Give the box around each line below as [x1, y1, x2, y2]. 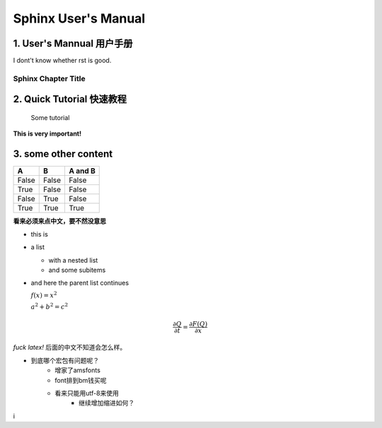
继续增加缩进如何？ [79, 399, 134, 408]
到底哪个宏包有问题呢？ [30, 356, 99, 364]
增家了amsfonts [54, 366, 100, 374]
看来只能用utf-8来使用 [54, 389, 120, 398]
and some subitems [48, 266, 106, 274]
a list [30, 243, 45, 251]
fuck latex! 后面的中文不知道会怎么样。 [13, 343, 127, 352]
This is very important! [13, 129, 81, 138]
